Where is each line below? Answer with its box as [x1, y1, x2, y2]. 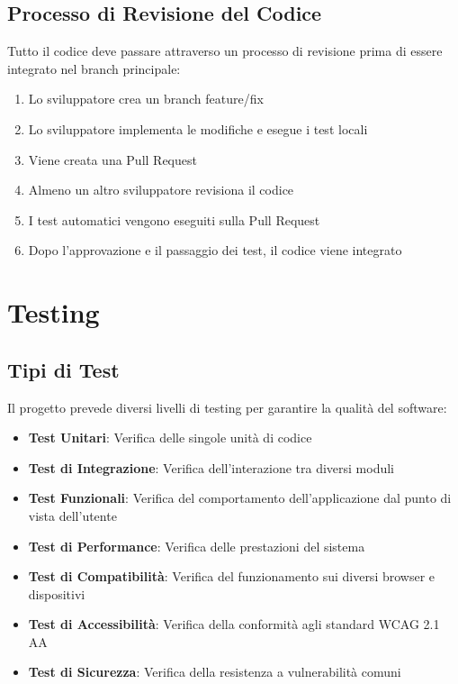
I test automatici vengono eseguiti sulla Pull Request [28, 210, 320, 229]
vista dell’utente [28, 506, 117, 524]
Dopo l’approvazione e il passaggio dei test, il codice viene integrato [28, 241, 402, 260]
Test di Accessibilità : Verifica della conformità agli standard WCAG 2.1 [28, 615, 440, 634]
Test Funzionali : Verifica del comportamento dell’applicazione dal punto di [28, 488, 452, 507]
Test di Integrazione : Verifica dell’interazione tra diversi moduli [28, 458, 395, 477]
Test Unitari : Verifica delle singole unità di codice [28, 428, 312, 447]
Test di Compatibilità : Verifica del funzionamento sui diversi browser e [28, 567, 436, 586]
